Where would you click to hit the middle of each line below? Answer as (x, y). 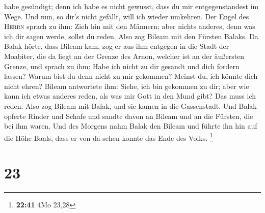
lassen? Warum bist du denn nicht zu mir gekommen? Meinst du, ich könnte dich (131, 76)
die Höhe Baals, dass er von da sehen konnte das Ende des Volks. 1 (109, 137)
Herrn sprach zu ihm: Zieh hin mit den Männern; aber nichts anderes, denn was (130, 26)
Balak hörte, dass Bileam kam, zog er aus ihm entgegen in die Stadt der (117, 46)
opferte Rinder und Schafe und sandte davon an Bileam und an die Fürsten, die (129, 116)
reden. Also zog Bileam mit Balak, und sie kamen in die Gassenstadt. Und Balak (130, 105)
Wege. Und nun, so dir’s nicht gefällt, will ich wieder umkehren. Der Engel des (127, 16)
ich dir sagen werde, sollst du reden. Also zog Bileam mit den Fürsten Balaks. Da (131, 36)
